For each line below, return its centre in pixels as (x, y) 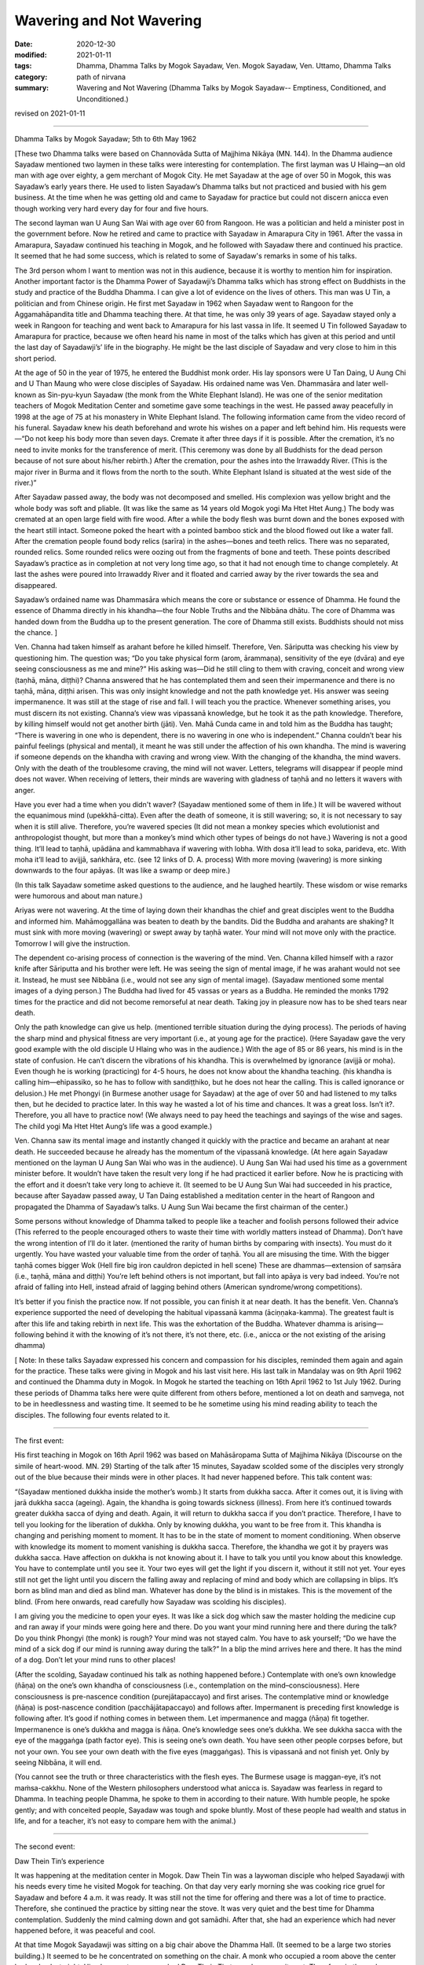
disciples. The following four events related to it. (92, 1415)
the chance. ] (36, 633)
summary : (32, 88)
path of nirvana (101, 77)
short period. (35, 358)
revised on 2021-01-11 (50, 113)
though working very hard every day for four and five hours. (111, 208)
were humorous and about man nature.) (79, 896)
